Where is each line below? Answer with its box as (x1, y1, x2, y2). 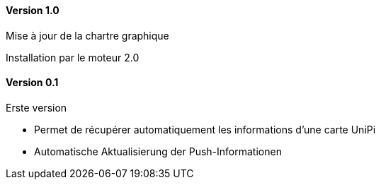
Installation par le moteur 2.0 (6, 51, 140, 64)
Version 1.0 (6, 4, 59, 16)
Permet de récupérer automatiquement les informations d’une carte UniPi (34, 123, 376, 136)
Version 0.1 (6, 76, 59, 89)
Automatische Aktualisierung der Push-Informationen (34, 145, 282, 157)
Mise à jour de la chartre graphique (6, 29, 169, 42)
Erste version (6, 101, 67, 114)
